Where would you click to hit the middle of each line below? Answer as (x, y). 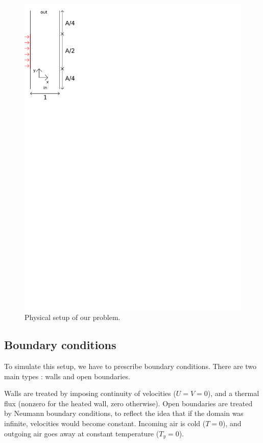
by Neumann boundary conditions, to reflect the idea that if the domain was (124, 413)
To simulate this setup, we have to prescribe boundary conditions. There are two (130, 366)
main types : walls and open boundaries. (67, 376)
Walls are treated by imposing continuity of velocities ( (90, 393)
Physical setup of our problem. (73, 317)
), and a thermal (233, 393)
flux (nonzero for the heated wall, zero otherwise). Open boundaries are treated (128, 403)
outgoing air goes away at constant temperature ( (82, 433)
